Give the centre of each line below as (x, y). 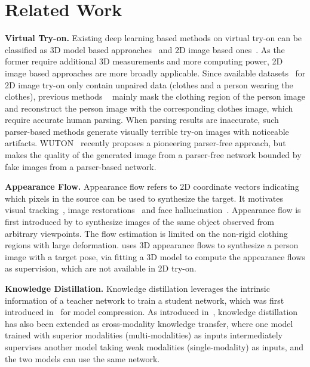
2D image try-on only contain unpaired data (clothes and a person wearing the (149, 84)
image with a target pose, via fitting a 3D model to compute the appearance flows (155, 256)
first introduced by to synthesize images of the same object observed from (139, 222)
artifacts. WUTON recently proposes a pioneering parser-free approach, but (145, 143)
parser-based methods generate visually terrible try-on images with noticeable (147, 131)
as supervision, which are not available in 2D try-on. (101, 268)
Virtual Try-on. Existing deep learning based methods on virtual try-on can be (154, 38)
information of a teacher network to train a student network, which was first (145, 300)
